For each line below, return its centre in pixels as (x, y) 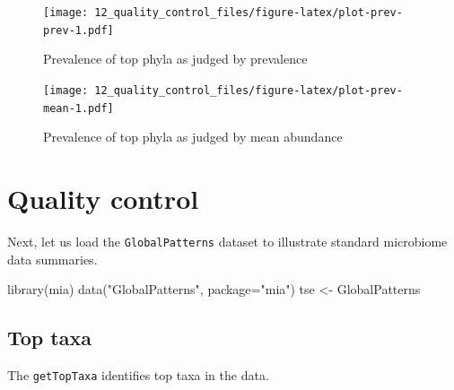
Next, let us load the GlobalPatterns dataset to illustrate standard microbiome (227, 241)
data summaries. (52, 259)
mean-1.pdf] (79, 108)
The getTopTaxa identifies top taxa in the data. (138, 374)
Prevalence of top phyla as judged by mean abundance (193, 137)
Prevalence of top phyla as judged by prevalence (175, 59)
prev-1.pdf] (79, 30)
